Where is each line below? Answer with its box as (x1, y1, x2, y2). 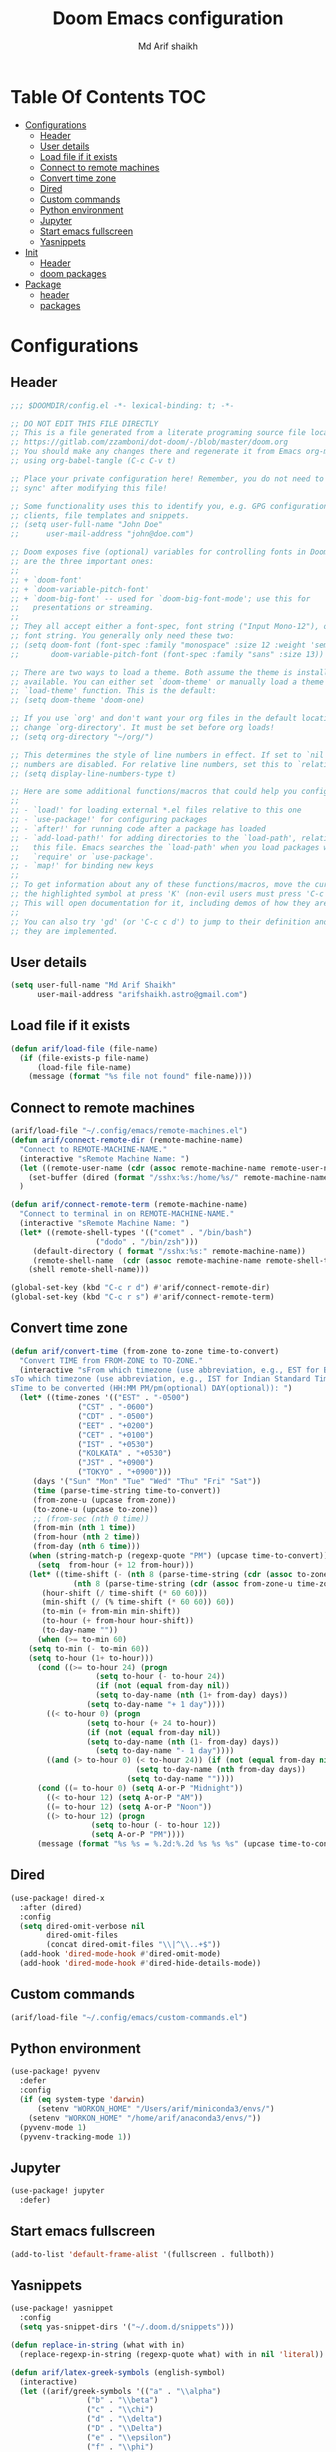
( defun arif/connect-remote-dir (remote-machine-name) (10, 1135, 244, 1145)
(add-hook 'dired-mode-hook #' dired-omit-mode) (19, 1949, 222, 1959)
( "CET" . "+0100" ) (77, 1430, 155, 1440)
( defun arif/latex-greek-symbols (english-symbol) (10, 2367, 226, 2377)
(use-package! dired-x (10, 1893, 105, 1903)
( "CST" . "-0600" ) (77, 1402, 155, 1412)
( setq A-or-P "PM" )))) (90, 1830, 186, 1840)
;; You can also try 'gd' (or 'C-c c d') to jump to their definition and (10, 917, 329, 927)
